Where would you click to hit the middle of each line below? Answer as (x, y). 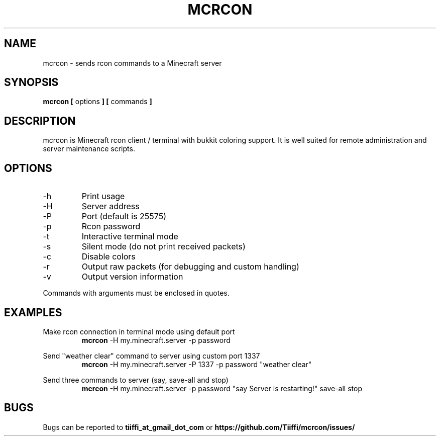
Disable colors (108, 257)
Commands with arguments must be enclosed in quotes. (136, 293)
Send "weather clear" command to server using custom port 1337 (151, 356)
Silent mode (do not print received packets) (163, 247)
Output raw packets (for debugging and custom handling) (190, 267)
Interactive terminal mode (130, 237)
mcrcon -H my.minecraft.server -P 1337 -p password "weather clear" (197, 364)
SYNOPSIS (31, 82)
